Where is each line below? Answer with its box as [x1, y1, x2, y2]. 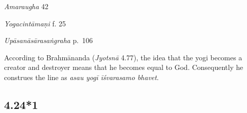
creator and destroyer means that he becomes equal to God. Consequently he [4, 62, 243, 72]
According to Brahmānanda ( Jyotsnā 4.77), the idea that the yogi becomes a [4, 52, 242, 62]
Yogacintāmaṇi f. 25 [4, 18, 66, 28]
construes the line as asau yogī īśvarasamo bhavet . [4, 71, 159, 82]
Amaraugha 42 [4, 1, 49, 11]
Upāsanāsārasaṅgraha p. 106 [4, 35, 93, 46]
